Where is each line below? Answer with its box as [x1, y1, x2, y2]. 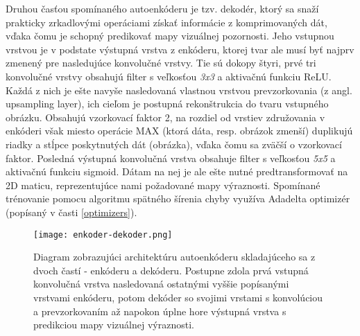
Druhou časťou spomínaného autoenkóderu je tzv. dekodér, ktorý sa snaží [6, 1, 319, 15]
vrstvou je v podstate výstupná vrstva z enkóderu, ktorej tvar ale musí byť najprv [6, 42, 354, 56]
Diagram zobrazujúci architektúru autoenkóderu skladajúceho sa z [33, 249, 316, 264]
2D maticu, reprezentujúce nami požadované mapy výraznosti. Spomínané [6, 177, 320, 192]
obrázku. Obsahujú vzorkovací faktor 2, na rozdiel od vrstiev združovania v [6, 109, 325, 124]
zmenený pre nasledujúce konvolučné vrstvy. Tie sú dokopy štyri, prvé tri [6, 55, 316, 70]
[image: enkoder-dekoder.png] [33, 229, 173, 240]
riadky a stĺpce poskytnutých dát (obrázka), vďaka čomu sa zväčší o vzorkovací [6, 136, 342, 151]
